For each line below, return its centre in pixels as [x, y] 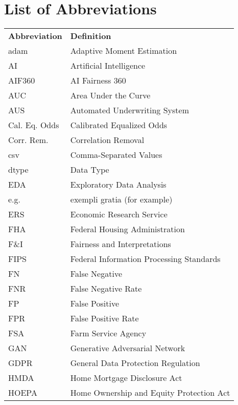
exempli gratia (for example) [121, 199]
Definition [91, 36]
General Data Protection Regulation [135, 363]
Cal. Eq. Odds [34, 125]
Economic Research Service [119, 214]
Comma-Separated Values [116, 155]
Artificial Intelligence [108, 66]
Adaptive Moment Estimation [124, 51]
